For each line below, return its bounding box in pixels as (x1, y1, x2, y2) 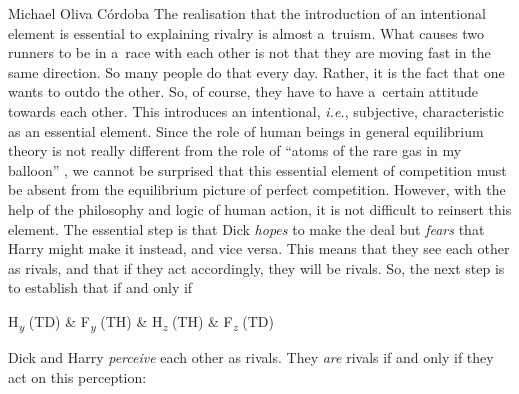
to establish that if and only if (8, 277, 193, 298)
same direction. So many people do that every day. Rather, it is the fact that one (8, 61, 505, 82)
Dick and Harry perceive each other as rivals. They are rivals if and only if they (8, 347, 494, 368)
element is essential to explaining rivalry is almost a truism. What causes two (8, 22, 484, 43)
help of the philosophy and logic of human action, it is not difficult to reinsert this (8, 198, 512, 219)
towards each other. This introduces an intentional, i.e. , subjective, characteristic (8, 100, 504, 121)
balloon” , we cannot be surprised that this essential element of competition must (8, 159, 507, 180)
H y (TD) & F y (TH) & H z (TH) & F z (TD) (8, 310, 274, 334)
